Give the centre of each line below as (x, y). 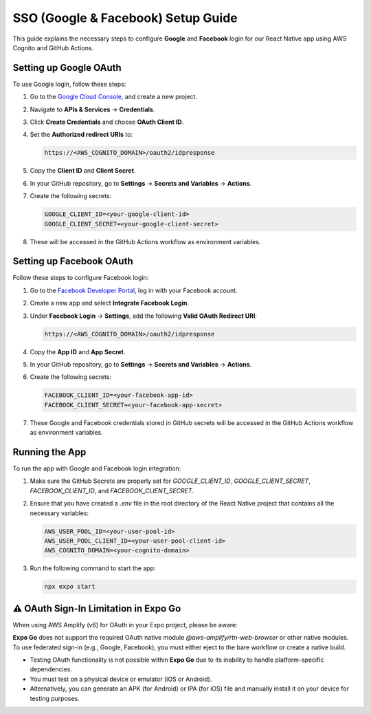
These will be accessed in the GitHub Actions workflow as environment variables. (145, 241)
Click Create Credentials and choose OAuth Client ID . (107, 122)
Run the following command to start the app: (93, 568)
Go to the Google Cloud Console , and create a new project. (113, 97)
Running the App (49, 452)
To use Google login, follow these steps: (69, 84)
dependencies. (51, 669)
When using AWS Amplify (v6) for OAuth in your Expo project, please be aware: (125, 625)
